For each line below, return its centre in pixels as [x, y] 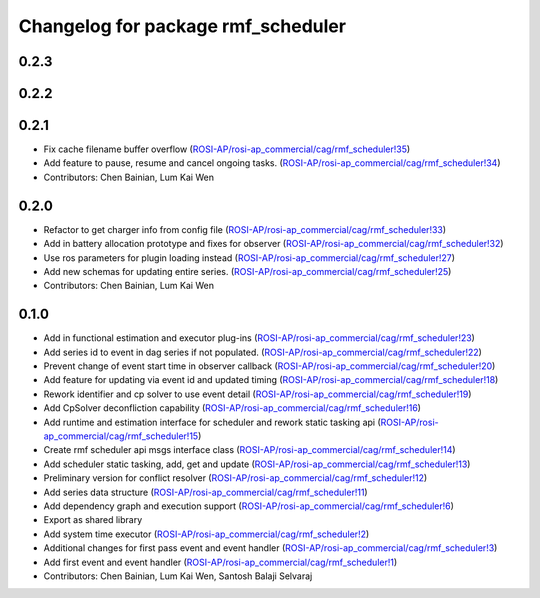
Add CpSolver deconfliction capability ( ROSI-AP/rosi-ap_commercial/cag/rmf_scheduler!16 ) [232, 408]
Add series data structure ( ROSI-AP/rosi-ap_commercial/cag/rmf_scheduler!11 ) [206, 492]
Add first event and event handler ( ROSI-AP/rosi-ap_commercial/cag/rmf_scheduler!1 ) [220, 562]
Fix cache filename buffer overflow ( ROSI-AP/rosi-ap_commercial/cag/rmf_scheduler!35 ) [227, 149]
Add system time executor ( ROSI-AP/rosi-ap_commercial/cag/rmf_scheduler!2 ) [206, 534]
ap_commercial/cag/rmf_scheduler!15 [121, 436]
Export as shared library [93, 520]
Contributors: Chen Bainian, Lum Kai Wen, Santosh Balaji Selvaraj [178, 576]
